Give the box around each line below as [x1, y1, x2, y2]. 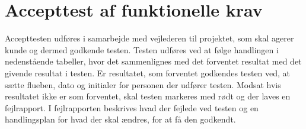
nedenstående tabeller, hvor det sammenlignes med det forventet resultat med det [5, 55, 302, 67]
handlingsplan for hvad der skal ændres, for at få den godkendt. [5, 113, 236, 125]
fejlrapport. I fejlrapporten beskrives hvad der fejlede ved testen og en [5, 101, 259, 114]
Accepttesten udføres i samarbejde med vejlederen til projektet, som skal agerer [5, 32, 294, 44]
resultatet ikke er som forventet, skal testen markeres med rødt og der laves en [5, 90, 291, 102]
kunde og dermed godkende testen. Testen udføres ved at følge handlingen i [5, 43, 279, 56]
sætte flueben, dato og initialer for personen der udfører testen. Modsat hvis [5, 78, 281, 91]
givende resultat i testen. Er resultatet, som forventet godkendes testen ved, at [5, 66, 291, 79]
